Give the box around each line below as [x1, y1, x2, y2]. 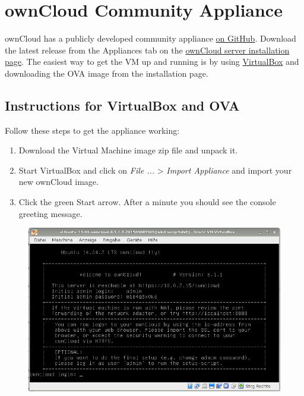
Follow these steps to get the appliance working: [5, 124, 180, 136]
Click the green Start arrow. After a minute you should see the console [18, 196, 276, 208]
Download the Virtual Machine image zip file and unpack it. [18, 144, 238, 156]
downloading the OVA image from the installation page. [5, 67, 208, 79]
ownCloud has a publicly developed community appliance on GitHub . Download [5, 32, 296, 45]
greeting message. [18, 207, 83, 219]
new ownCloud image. [18, 175, 99, 188]
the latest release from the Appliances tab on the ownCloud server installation [5, 43, 290, 56]
